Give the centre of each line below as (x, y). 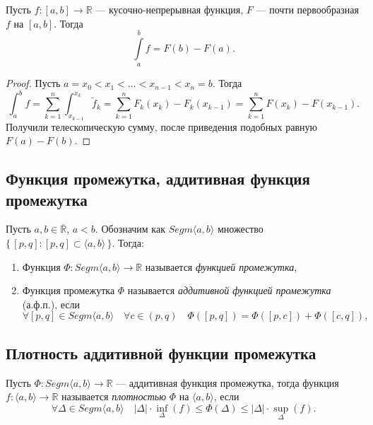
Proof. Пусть (33, 83)
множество (240, 229)
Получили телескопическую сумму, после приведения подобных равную (161, 126)
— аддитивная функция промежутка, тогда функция (227, 382)
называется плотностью (114, 396)
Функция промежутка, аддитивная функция (158, 179)
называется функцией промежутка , (221, 266)
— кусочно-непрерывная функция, (170, 9)
